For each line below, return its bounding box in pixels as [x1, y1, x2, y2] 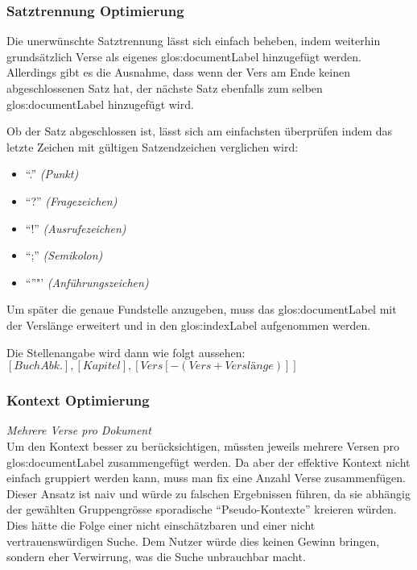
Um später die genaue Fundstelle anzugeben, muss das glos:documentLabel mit [6, 301, 397, 318]
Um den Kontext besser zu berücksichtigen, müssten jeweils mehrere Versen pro [6, 437, 399, 454]
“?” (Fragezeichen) [25, 192, 118, 209]
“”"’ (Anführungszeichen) [25, 273, 149, 290]
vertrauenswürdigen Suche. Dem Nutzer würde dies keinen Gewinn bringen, [6, 532, 380, 549]
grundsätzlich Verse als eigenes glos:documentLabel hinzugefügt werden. [6, 48, 361, 64]
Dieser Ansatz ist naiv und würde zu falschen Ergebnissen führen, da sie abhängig [6, 485, 411, 501]
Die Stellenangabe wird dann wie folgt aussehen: [6, 343, 246, 360]
